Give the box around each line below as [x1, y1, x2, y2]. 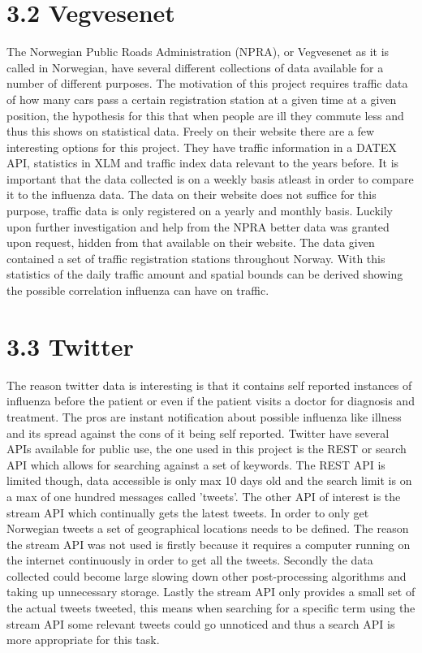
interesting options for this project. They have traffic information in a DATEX [6, 138, 397, 155]
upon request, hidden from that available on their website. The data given [6, 234, 375, 251]
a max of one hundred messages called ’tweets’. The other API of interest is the [6, 487, 401, 504]
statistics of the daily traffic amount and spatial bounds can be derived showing [6, 266, 403, 283]
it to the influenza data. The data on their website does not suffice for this [6, 186, 377, 203]
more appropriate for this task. [6, 631, 160, 648]
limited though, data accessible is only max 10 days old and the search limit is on [6, 472, 412, 489]
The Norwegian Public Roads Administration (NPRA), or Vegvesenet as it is [6, 43, 390, 60]
